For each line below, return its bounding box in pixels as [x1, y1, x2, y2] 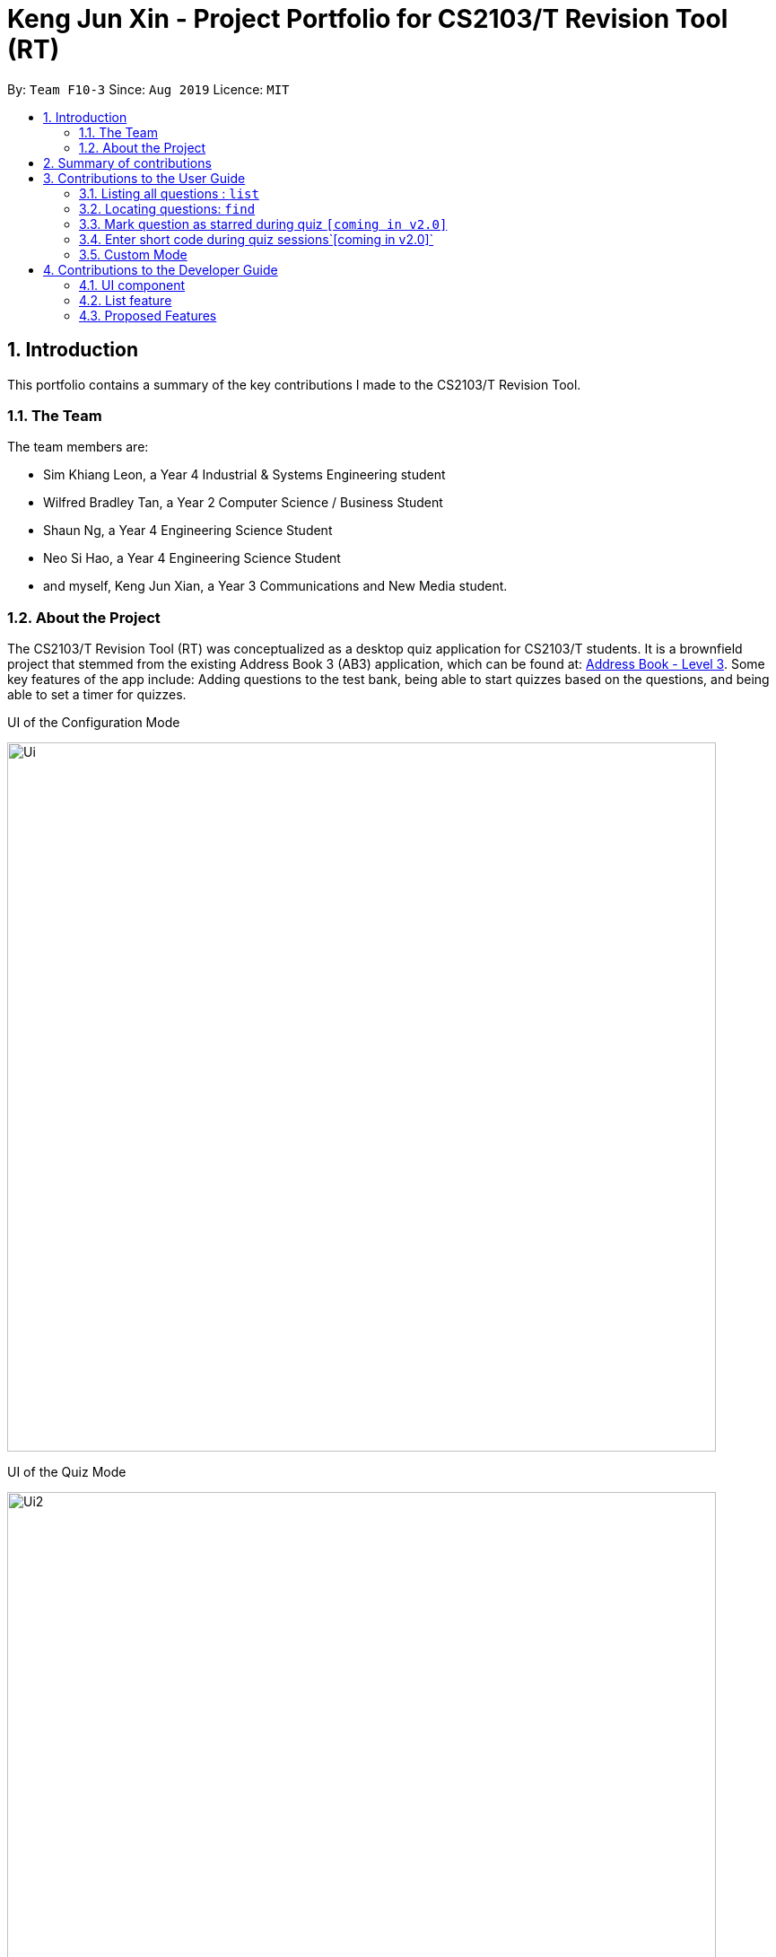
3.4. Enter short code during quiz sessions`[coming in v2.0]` [79, 231, 434, 247]
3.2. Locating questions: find [79, 200, 256, 216]
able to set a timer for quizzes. [7, 687, 187, 703]
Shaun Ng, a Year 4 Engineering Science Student [43, 522, 333, 539]
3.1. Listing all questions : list [79, 185, 259, 201]
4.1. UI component [79, 276, 186, 293]
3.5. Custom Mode [79, 246, 187, 262]
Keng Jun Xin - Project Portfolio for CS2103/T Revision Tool [7, 4, 728, 34]
